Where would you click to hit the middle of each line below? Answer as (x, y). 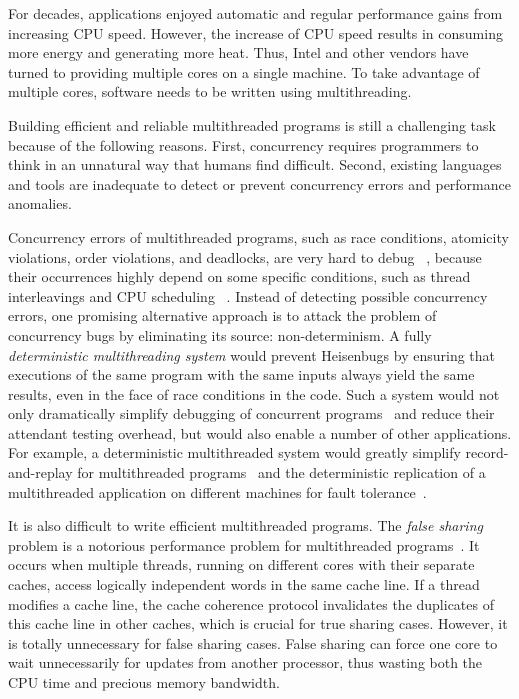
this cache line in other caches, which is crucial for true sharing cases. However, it (258, 623)
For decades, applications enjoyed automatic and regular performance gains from (255, 13)
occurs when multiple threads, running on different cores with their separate (241, 564)
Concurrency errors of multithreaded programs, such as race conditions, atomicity (258, 236)
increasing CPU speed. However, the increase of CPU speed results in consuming (255, 32)
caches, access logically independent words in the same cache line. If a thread (244, 584)
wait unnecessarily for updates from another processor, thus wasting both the (245, 662)
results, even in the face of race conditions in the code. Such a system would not (254, 393)
